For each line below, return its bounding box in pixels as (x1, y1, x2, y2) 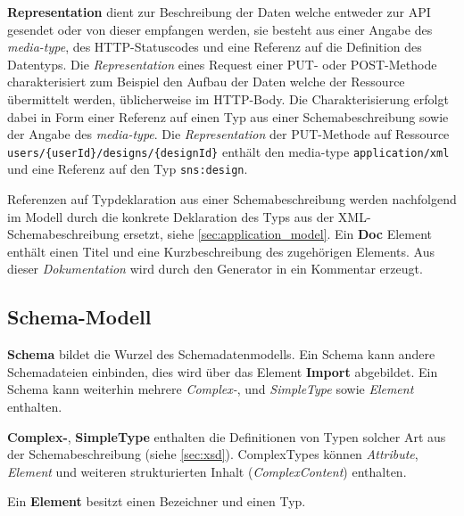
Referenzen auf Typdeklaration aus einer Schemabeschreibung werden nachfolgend (7, 190, 457, 209)
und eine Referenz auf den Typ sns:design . (7, 160, 248, 178)
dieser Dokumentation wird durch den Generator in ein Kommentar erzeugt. (7, 259, 423, 278)
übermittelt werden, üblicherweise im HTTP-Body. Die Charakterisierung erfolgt (7, 89, 449, 108)
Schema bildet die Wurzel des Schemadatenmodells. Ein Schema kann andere (7, 345, 435, 364)
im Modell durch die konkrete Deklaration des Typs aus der (7, 207, 335, 225)
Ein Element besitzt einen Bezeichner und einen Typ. (7, 492, 306, 511)
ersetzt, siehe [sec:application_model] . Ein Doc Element (123, 225, 433, 243)
